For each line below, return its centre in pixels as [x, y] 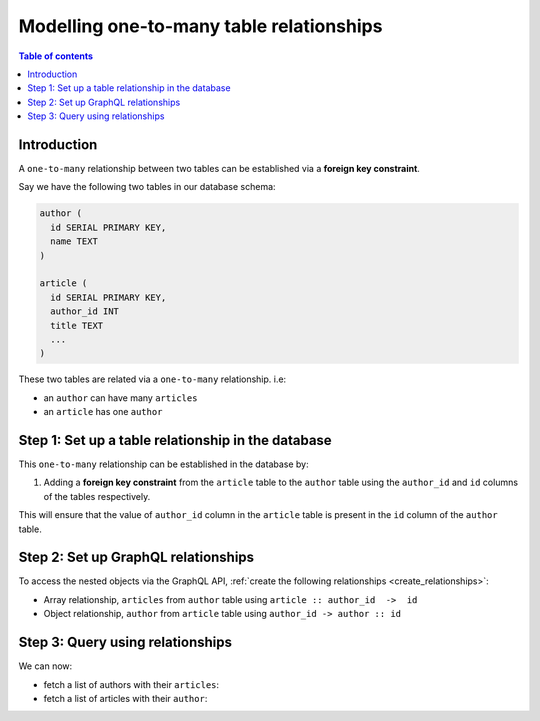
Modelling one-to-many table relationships [200, 26]
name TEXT [74, 241]
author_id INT [85, 311]
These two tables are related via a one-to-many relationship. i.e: [152, 379]
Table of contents [56, 56]
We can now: [45, 666]
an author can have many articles [120, 397]
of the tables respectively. [97, 496]
